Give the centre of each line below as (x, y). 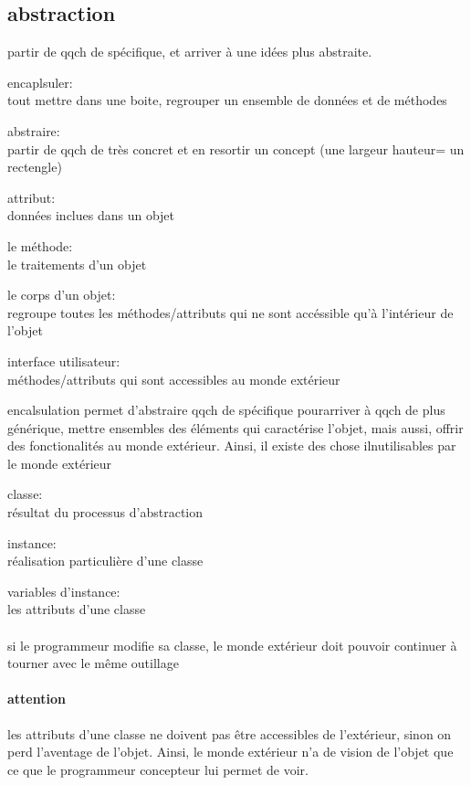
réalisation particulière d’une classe (105, 561)
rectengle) (35, 167)
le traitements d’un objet (77, 264)
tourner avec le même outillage (93, 663)
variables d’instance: (64, 591)
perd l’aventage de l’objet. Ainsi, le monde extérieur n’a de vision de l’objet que (230, 752)
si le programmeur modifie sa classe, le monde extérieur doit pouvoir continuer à (232, 645)
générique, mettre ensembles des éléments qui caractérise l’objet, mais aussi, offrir (235, 427)
